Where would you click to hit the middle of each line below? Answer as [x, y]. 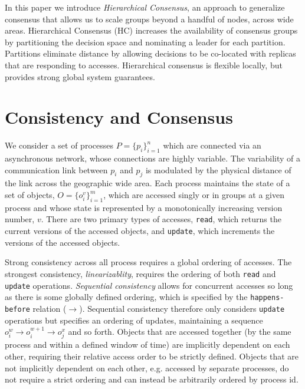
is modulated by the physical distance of [218, 169]
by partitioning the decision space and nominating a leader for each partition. [145, 42]
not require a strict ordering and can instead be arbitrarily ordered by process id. [152, 379]
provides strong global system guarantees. [80, 76]
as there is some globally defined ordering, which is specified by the [126, 297]
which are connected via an [212, 145]
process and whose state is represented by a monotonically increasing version [144, 207]
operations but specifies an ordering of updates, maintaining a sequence [134, 320]
